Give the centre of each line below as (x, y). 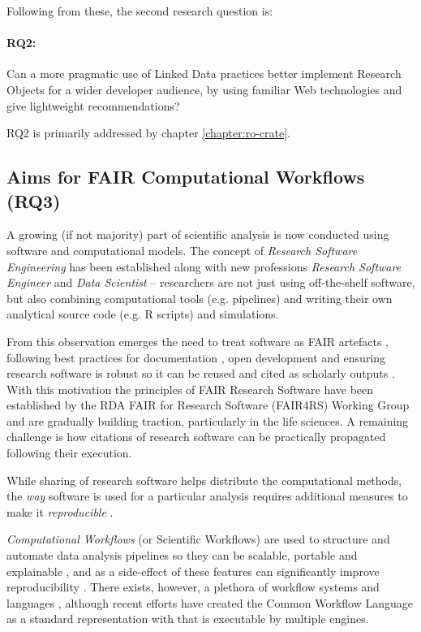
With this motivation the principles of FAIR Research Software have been (190, 389)
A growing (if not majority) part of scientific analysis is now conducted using (198, 234)
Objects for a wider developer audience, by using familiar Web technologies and (204, 89)
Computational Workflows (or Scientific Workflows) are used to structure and (198, 539)
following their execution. (69, 453)
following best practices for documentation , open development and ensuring (196, 357)
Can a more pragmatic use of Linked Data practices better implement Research (204, 74)
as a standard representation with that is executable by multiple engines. (188, 619)
